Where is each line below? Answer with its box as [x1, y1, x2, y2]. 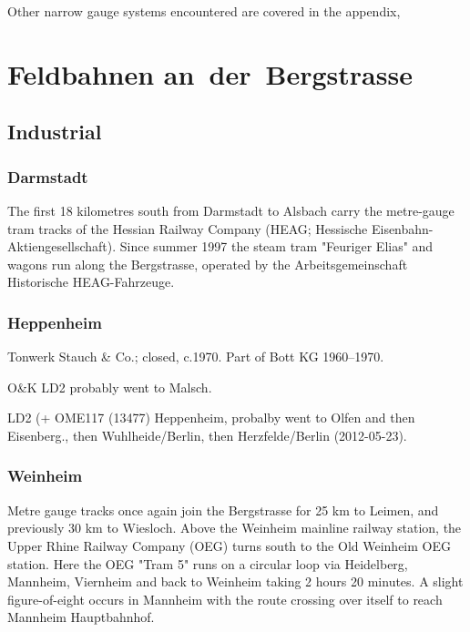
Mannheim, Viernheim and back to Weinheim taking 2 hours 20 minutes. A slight [7, 572, 464, 591]
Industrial [7, 117, 102, 146]
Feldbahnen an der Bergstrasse [7, 55, 413, 92]
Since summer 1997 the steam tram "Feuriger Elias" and [119, 237, 434, 256]
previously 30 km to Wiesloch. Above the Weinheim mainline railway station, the [7, 518, 462, 537]
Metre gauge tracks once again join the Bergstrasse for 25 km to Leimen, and [7, 500, 439, 519]
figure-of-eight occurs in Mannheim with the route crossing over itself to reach [7, 589, 443, 608]
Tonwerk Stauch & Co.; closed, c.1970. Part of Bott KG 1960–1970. [7, 347, 384, 366]
